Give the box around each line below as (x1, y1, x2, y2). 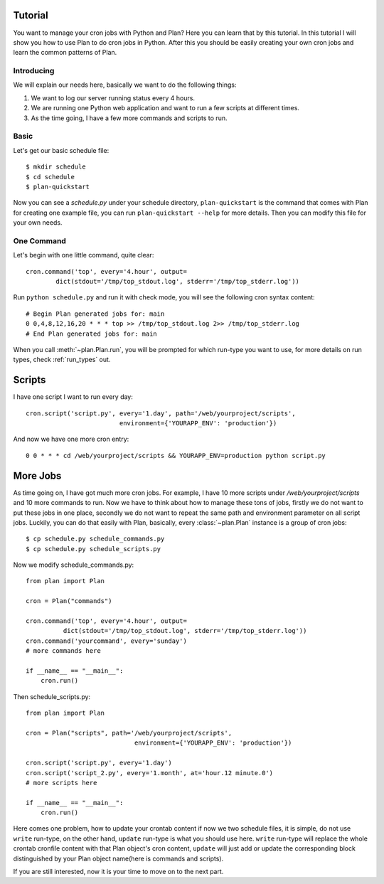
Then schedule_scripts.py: (13, 692, 91, 701)
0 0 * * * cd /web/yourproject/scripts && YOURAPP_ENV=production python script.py (26, 452, 326, 459)
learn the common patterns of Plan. (13, 48, 117, 57)
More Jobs (13, 469, 62, 481)
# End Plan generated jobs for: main (26, 329, 158, 338)
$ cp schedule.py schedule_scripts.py (26, 545, 161, 553)
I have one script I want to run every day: (13, 393, 133, 401)
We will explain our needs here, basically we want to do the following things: (13, 80, 237, 89)
